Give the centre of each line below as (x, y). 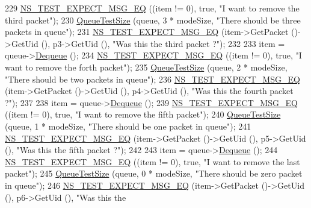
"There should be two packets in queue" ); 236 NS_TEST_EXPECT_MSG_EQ (152, 79)
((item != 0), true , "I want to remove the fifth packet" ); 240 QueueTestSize (143, 114)
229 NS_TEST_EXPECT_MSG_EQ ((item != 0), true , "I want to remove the (152, 8)
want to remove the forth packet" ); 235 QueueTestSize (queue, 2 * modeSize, (146, 67)
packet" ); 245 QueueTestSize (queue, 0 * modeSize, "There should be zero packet (154, 173)
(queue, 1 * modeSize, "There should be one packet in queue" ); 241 (128, 126)
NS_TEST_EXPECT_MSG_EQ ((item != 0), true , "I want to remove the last (152, 161)
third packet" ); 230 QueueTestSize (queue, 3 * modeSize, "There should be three (153, 20)
